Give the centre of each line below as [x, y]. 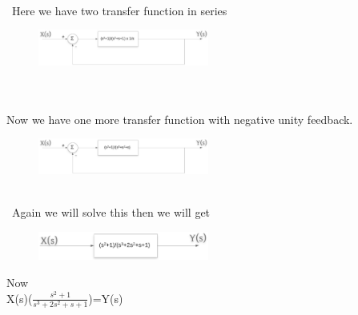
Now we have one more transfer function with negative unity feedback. [180, 119]
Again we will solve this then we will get [111, 212]
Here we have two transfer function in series [119, 10]
